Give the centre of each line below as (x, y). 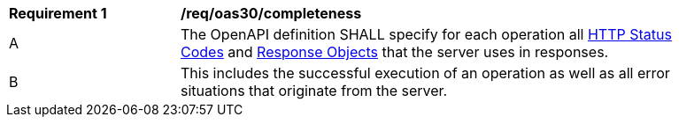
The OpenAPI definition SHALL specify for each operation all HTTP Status (426, 34)
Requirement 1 (58, 13)
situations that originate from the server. (314, 91)
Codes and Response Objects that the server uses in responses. (395, 52)
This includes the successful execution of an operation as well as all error (425, 73)
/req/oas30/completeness (271, 13)
